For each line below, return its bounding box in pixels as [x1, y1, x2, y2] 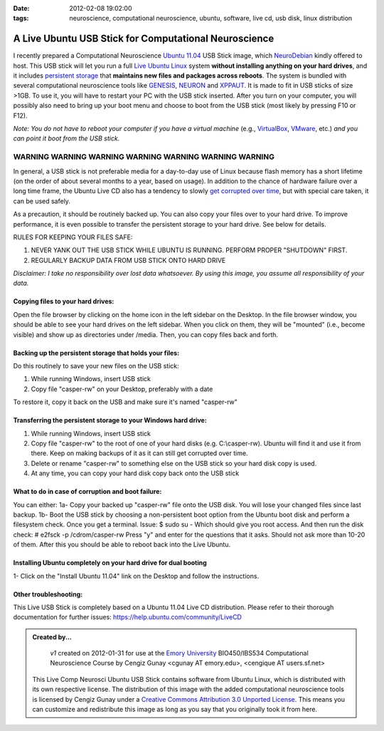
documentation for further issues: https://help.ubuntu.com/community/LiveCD [13, 613, 242, 621]
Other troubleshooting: [13, 590, 83, 598]
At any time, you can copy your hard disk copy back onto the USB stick [31, 469, 240, 477]
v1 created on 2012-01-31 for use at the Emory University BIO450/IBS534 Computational [50, 649, 309, 658]
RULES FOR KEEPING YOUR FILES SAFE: [13, 232, 133, 242]
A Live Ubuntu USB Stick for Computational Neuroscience [13, 33, 274, 45]
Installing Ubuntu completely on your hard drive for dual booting [13, 559, 208, 567]
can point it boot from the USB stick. [13, 134, 120, 142]
